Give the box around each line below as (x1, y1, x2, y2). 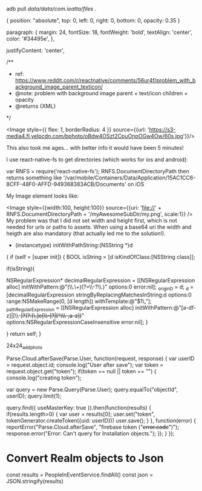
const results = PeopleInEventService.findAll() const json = (6, 471, 153, 478)
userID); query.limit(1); (6, 392, 62, 399)
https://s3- (149, 126, 176, 133)
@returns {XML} (15, 102, 56, 110)
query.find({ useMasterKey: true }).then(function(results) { (6, 404, 152, 412)
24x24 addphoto (6, 342, 42, 350)
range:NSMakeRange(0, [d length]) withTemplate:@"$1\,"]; (6, 297, 152, 305)
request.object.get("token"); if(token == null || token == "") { (6, 368, 157, 375)
